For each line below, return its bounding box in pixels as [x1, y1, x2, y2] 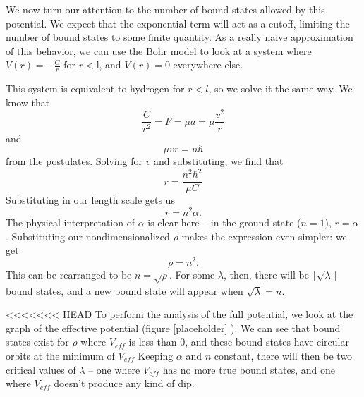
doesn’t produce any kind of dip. [54, 376, 195, 391]
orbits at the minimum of [6, 348, 115, 362]
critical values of [6, 362, 76, 377]
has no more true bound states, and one [162, 362, 335, 377]
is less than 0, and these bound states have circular [128, 334, 349, 349]
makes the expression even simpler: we [181, 228, 347, 243]
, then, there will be [223, 267, 309, 281]
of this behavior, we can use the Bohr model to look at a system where [6, 43, 312, 58]
